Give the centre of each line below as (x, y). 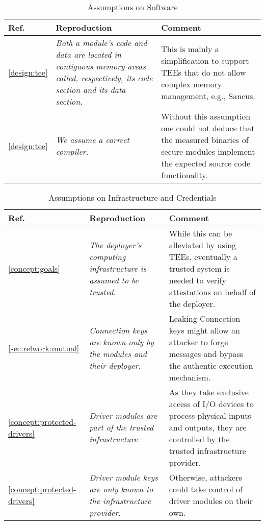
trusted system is (199, 268)
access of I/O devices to (211, 404)
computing (108, 257)
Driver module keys (124, 477)
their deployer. (115, 365)
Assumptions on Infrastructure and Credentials (132, 197)
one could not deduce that (208, 128)
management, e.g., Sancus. (208, 96)
